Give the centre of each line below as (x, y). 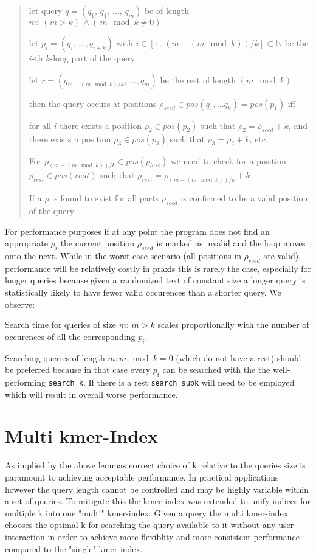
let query (46, 10)
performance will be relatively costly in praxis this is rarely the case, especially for (158, 268)
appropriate (26, 243)
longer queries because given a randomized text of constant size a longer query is (155, 280)
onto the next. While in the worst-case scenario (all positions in (123, 256)
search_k (66, 384)
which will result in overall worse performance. (91, 394)
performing (25, 382)
